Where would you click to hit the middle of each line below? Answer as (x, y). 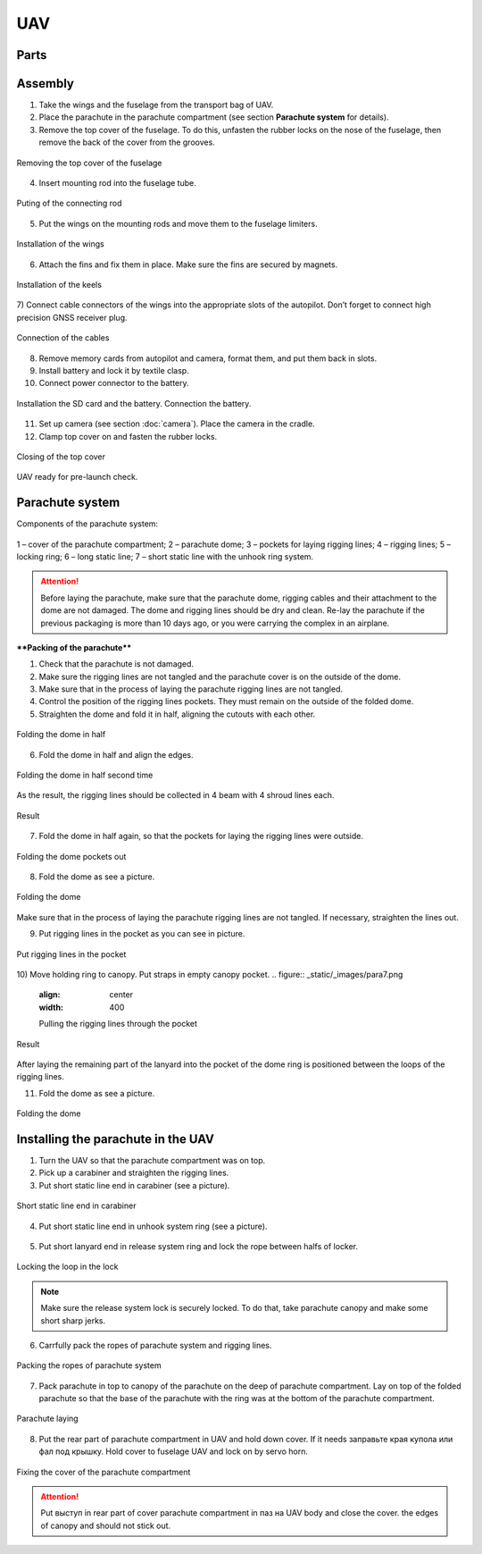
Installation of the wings (60, 244)
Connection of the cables (63, 338)
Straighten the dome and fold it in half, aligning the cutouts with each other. (177, 714)
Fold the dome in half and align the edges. (116, 754)
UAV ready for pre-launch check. (77, 477)
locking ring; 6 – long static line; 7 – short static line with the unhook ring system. (165, 556)
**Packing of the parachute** (74, 647)
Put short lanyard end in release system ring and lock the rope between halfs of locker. (199, 1246)
